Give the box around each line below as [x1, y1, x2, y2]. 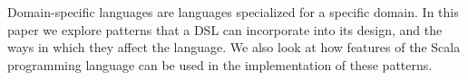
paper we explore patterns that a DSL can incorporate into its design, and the [7, 20, 443, 39]
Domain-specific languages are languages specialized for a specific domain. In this [7, 3, 459, 21]
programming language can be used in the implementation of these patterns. [7, 55, 433, 74]
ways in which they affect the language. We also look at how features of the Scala [7, 38, 461, 57]
